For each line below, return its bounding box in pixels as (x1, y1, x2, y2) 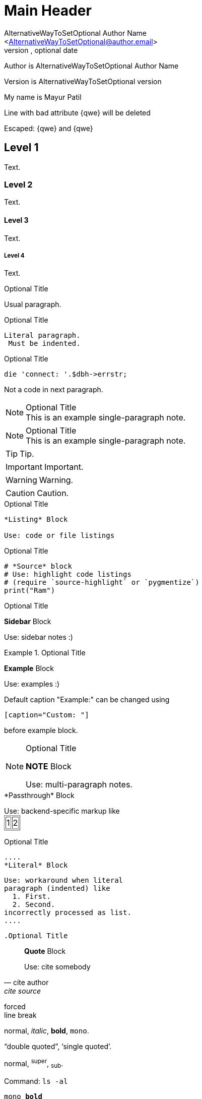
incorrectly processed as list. (4, 908, 131, 917)
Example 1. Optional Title (4, 648, 86, 657)
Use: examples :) (4, 680, 60, 689)
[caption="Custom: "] (4, 711, 89, 719)
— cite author (4, 978, 49, 987)
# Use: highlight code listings (4, 570, 131, 579)
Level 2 (4, 179, 33, 190)
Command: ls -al (4, 1076, 68, 1085)
